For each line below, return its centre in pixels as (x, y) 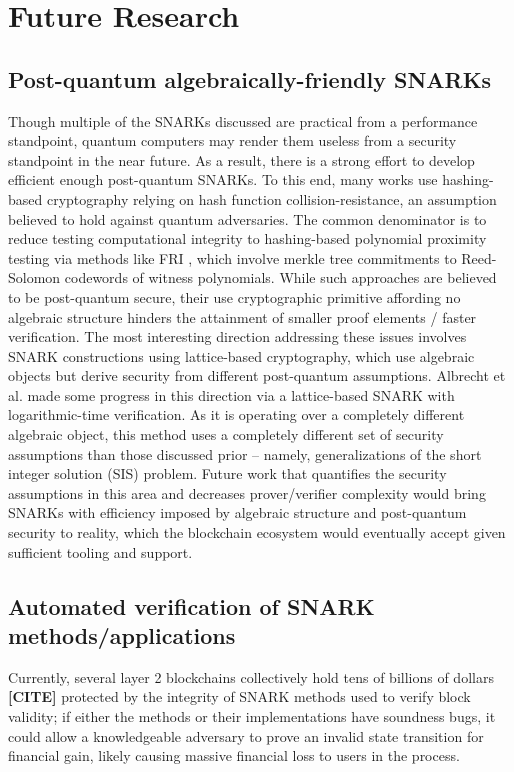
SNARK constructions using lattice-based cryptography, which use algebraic (241, 355)
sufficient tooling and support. (100, 551)
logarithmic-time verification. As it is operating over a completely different (236, 414)
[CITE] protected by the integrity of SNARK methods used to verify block (239, 696)
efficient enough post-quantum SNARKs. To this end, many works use (223, 179)
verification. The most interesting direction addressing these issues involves (237, 336)
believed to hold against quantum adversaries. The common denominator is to (247, 218)
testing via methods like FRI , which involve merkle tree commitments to (232, 257)
